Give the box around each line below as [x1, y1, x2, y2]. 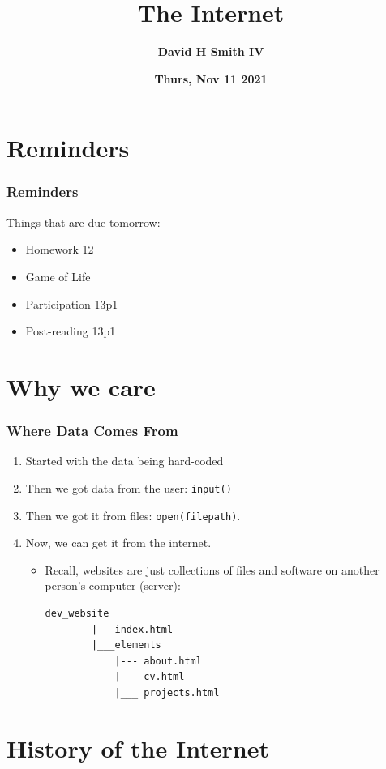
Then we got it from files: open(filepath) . [25, 506, 241, 523]
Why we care [6, 370, 156, 403]
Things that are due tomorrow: [6, 213, 161, 230]
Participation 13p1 [25, 295, 118, 312]
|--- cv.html [114, 671, 185, 683]
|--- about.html [114, 655, 202, 667]
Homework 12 [25, 241, 94, 258]
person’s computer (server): [45, 577, 181, 594]
